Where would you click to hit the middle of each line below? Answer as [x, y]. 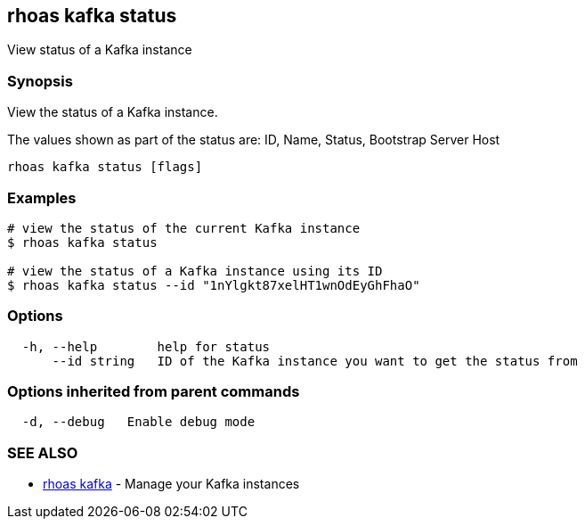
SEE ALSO [43, 452]
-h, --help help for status [146, 346]
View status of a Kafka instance [100, 50]
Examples [42, 197]
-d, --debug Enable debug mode [138, 422]
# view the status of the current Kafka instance [184, 228]
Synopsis [40, 81]
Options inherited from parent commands [154, 392]
